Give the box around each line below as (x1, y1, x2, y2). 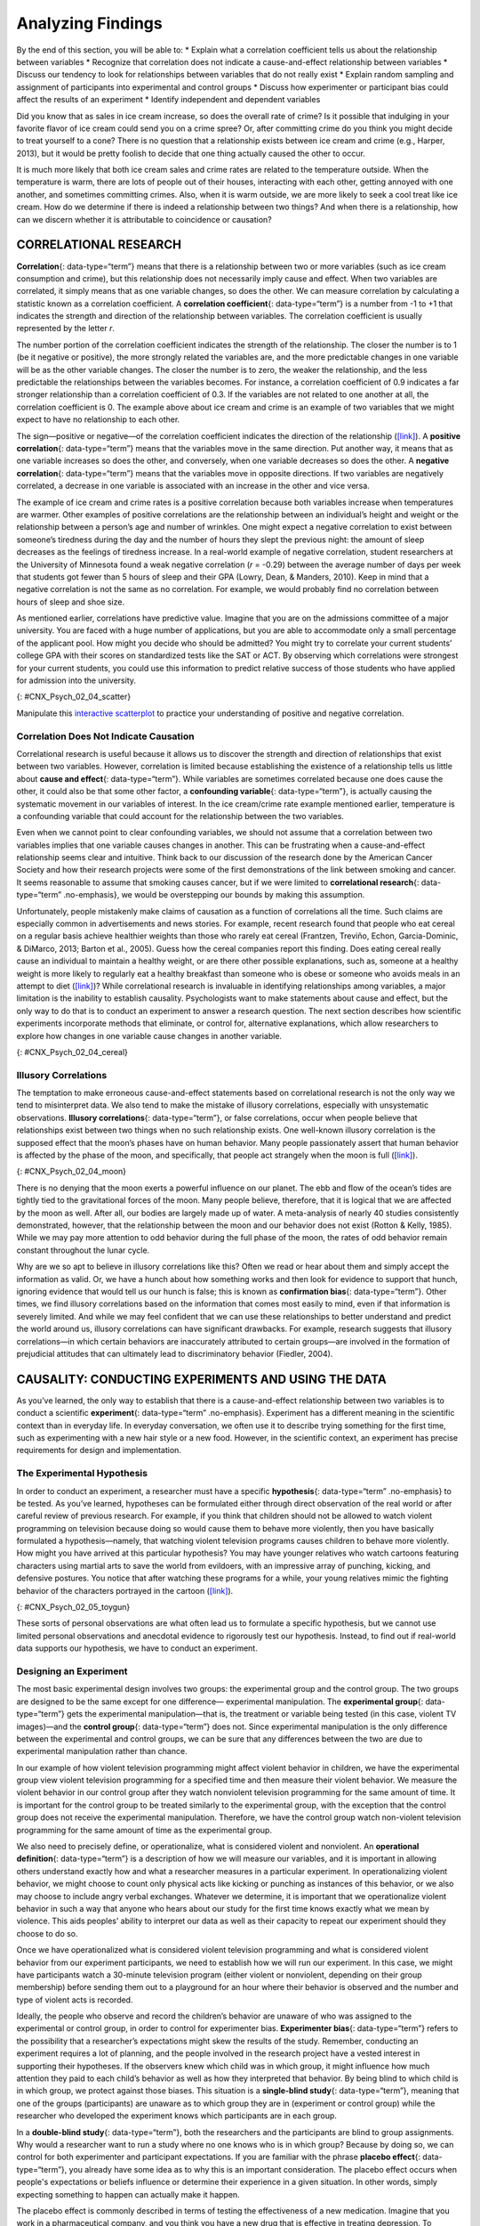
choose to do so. (16, 1928, 79, 1938)
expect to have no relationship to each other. (16, 414, 180, 425)
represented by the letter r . (16, 323, 116, 334)
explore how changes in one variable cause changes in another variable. (16, 1030, 283, 1041)
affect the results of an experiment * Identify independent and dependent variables (16, 94, 321, 105)
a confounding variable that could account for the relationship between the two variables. (16, 810, 344, 821)
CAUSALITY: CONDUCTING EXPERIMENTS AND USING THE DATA (16, 1371, 387, 1386)
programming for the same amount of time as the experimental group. (16, 1824, 273, 1835)
